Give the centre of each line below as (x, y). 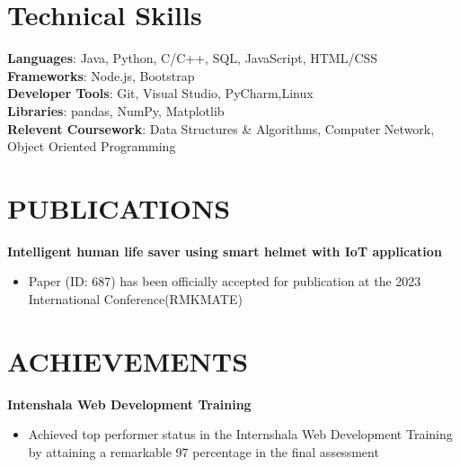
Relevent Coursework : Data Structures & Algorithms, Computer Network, (221, 128)
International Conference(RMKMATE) (135, 299)
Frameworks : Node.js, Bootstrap (101, 75)
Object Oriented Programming (92, 146)
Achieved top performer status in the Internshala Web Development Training (240, 434)
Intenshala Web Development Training (129, 404)
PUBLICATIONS (119, 207)
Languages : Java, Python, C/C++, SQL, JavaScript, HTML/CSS (193, 58)
